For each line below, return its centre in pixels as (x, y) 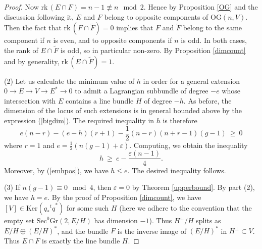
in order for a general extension (192, 81)
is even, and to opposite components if (113, 40)
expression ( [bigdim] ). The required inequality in (79, 120)
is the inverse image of (152, 231)
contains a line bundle (100, 100)
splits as (208, 220)
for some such (88, 208)
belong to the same (213, 28)
